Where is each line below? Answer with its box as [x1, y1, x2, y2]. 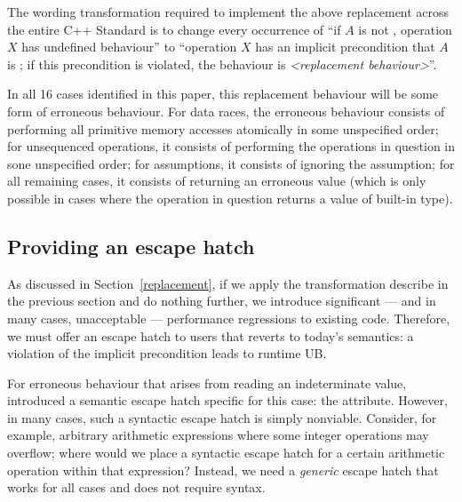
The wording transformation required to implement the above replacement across [7, 3, 450, 20]
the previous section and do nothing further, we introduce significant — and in [7, 291, 436, 310]
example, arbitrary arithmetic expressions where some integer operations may [7, 426, 429, 444]
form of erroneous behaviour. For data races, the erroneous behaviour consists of [7, 101, 445, 120]
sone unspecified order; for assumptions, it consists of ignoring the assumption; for [7, 154, 455, 172]
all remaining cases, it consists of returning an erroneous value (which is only [7, 171, 426, 190]
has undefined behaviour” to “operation [21, 37, 237, 56]
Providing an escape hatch [7, 232, 255, 259]
